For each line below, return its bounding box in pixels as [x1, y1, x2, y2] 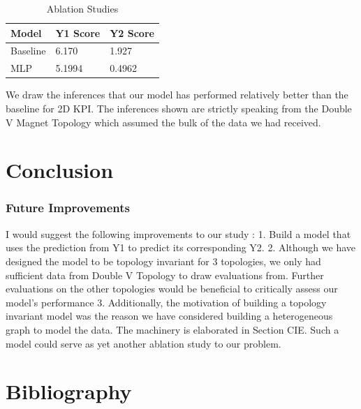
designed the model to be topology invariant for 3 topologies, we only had [6, 253, 321, 268]
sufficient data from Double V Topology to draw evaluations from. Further [6, 267, 324, 282]
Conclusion [6, 156, 114, 184]
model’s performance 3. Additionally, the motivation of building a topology [6, 295, 327, 309]
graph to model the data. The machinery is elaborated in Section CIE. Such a [6, 322, 339, 336]
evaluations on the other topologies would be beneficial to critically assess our [6, 281, 338, 296]
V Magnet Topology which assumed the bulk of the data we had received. [6, 114, 321, 129]
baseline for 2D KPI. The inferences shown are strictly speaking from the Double [6, 101, 352, 115]
